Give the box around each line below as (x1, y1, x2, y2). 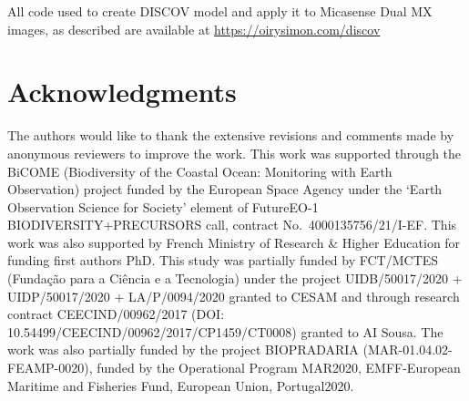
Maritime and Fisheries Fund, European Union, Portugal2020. (7, 375, 354, 395)
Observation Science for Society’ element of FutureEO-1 (7, 197, 319, 216)
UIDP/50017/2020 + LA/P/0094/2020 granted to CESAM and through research (7, 286, 460, 305)
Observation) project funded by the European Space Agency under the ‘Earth (7, 180, 443, 199)
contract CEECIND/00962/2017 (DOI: (7, 304, 225, 324)
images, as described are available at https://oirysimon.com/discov (7, 19, 381, 38)
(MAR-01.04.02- (362, 340, 453, 359)
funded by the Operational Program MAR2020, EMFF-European (97, 358, 461, 377)
